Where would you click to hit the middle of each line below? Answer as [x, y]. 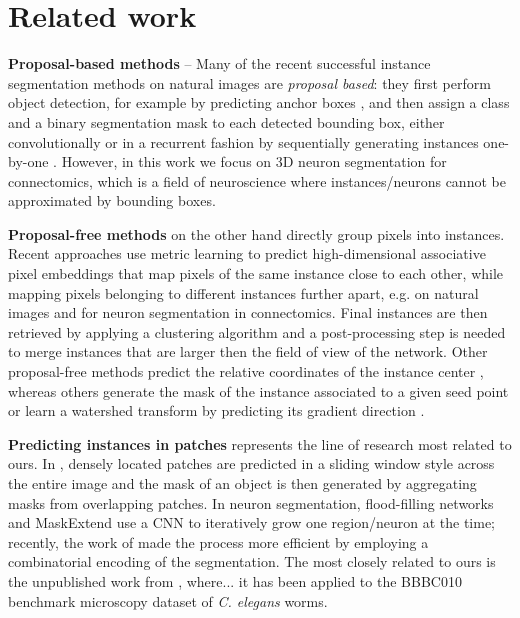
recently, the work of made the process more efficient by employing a [218, 541]
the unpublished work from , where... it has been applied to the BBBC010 [235, 580]
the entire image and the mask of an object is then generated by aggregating [242, 483]
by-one [28, 161]
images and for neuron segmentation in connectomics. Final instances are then [248, 312]
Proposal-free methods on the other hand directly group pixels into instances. [256, 233]
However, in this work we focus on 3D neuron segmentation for [254, 161]
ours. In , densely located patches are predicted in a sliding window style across [251, 463]
